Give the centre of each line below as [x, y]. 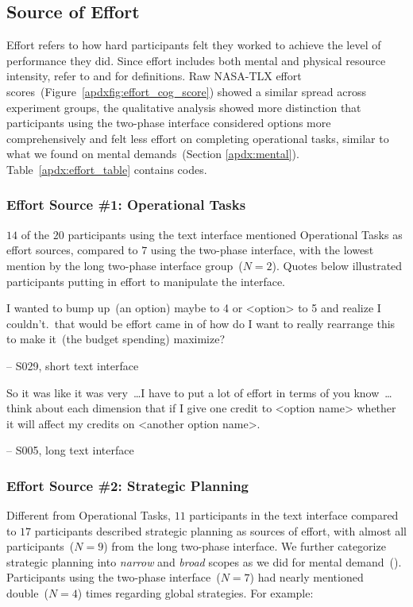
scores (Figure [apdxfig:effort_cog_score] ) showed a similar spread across [186, 91]
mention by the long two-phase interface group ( [125, 265]
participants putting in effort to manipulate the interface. [146, 281]
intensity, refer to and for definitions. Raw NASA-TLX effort [154, 76]
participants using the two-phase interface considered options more [169, 123]
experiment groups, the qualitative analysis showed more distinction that [184, 107]
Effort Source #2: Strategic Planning [128, 485]
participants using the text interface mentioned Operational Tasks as [235, 234]
